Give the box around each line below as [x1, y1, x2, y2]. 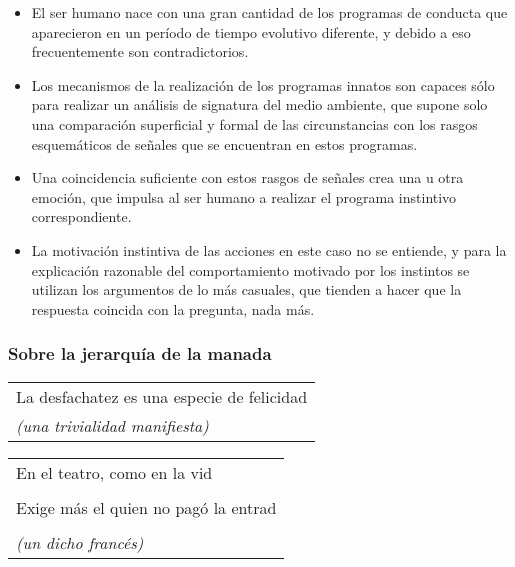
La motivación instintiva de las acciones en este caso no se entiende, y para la [31, 239, 507, 260]
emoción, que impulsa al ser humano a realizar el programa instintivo [31, 186, 457, 207]
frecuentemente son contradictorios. [31, 41, 249, 62]
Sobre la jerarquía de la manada [8, 341, 272, 366]
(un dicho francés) [16, 530, 144, 554]
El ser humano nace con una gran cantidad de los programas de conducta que [31, 2, 508, 22]
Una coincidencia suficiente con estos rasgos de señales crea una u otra [31, 167, 464, 188]
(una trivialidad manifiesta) [16, 413, 209, 437]
